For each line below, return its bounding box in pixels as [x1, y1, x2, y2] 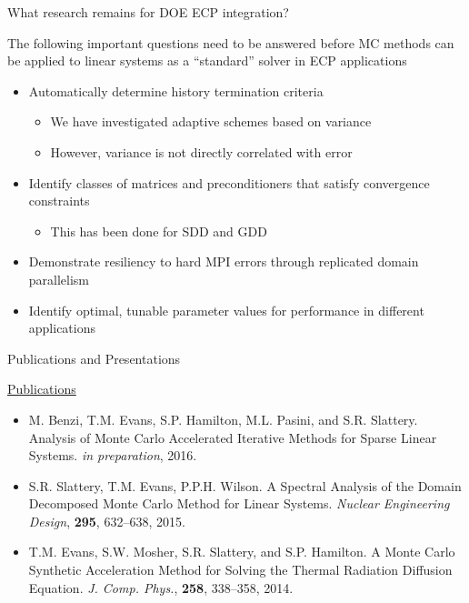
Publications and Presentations [7, 348, 181, 367]
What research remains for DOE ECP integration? [7, 3, 289, 21]
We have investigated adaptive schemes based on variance [50, 112, 372, 131]
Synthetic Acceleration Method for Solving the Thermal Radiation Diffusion [28, 560, 453, 579]
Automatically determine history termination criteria [28, 81, 324, 100]
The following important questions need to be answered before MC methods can [7, 33, 454, 52]
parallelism [28, 269, 90, 288]
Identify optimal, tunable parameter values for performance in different [28, 300, 424, 319]
